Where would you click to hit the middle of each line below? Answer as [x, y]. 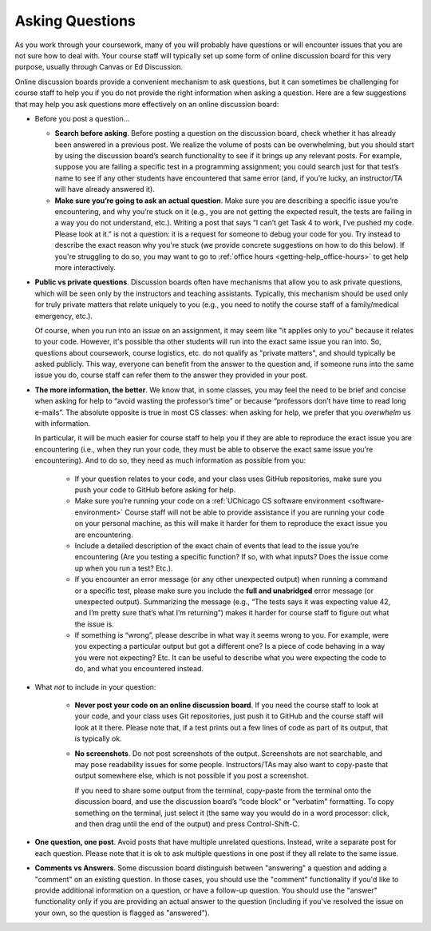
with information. [63, 424]
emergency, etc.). [64, 316]
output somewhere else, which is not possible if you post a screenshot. [192, 776]
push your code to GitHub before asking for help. [155, 490]
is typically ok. [99, 738]
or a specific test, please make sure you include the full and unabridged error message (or [224, 591]
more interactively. [85, 267]
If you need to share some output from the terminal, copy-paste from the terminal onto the [223, 790]
